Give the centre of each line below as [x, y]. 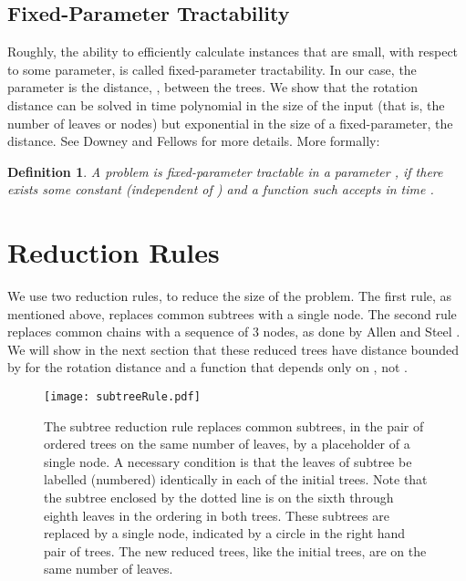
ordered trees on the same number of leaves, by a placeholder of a [227, 444]
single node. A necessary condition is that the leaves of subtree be [228, 461]
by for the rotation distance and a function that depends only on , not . [207, 367]
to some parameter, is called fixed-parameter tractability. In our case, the [212, 69]
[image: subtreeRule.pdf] [122, 397]
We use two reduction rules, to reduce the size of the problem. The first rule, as [230, 296]
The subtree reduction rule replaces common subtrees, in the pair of [234, 425]
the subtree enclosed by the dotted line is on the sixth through [219, 498]
